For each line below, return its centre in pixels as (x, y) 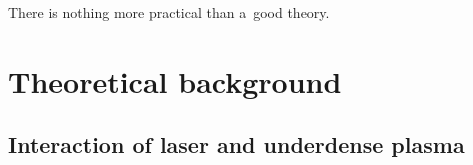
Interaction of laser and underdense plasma (236, 144)
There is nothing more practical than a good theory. (169, 12)
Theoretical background (175, 80)
